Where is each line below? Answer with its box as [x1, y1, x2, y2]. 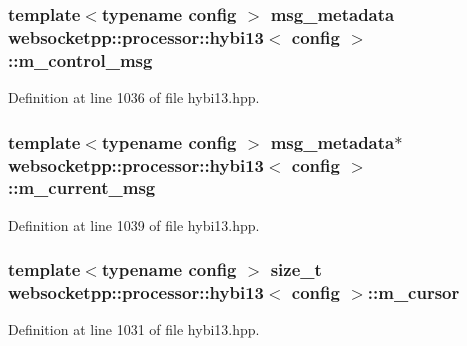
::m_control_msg [8, 47, 153, 72]
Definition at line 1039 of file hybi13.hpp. [8, 214, 260, 235]
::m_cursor [367, 280, 460, 305]
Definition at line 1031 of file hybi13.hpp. [8, 319, 260, 340]
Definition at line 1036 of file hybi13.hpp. [8, 87, 260, 108]
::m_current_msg [8, 175, 156, 200]
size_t [270, 257, 322, 282]
